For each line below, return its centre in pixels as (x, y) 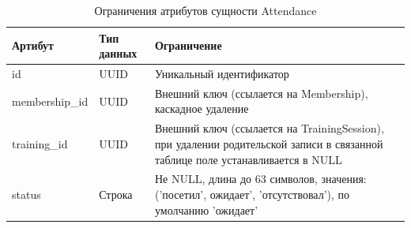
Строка (116, 194)
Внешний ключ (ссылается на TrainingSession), (269, 128)
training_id (40, 143)
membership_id (50, 101)
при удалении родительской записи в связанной (269, 143)
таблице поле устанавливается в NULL (248, 159)
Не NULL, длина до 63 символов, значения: (260, 179)
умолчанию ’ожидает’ (206, 209)
